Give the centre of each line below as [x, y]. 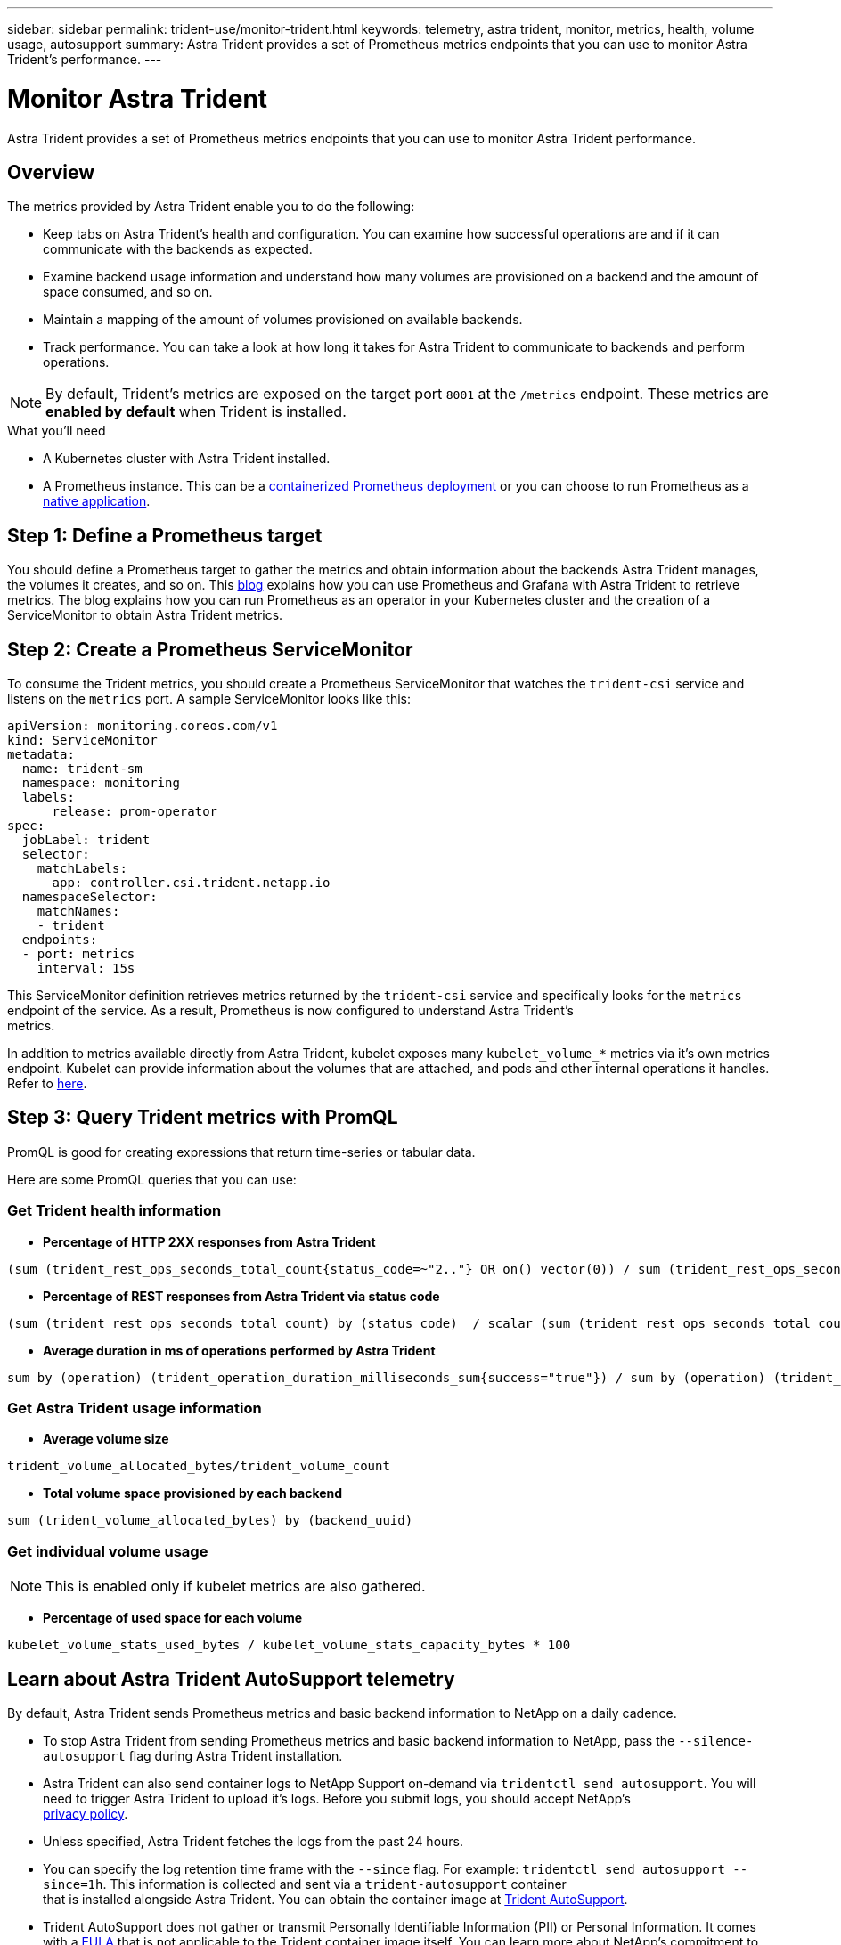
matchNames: [78, 911]
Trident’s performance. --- [85, 59]
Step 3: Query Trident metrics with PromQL [203, 1118]
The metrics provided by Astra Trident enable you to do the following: [211, 207]
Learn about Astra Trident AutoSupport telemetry [231, 1679]
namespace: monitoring [101, 783]
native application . [97, 501]
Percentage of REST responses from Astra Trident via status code [241, 1296]
